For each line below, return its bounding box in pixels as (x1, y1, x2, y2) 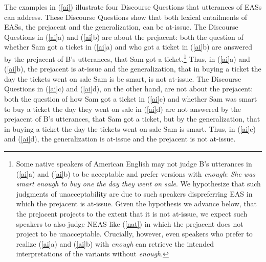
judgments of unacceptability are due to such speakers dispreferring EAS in (16, 188, 253, 199)
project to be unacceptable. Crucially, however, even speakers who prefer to (16, 228, 253, 239)
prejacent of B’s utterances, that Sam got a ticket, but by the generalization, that (4, 113, 260, 124)
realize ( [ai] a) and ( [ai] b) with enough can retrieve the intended (16, 238, 214, 249)
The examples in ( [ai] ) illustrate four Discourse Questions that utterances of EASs (4, 2, 262, 12)
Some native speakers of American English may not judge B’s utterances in (16, 158, 252, 169)
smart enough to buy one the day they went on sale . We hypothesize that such (16, 178, 261, 189)
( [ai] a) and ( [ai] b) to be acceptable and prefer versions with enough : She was (16, 168, 256, 179)
